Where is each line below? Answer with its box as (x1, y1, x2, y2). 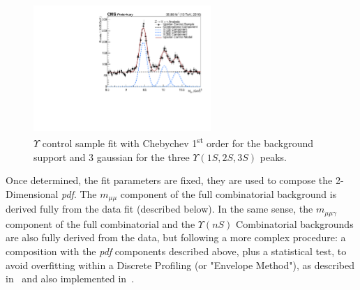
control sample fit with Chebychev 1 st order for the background (42, 134, 314, 151)
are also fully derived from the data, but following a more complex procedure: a (6, 230, 346, 245)
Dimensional (6, 186, 59, 201)
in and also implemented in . (6, 271, 135, 286)
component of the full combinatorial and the (6, 216, 195, 231)
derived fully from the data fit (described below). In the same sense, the (6, 201, 313, 216)
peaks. (260, 149, 287, 164)
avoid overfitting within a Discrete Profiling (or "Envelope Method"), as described (6, 257, 354, 272)
